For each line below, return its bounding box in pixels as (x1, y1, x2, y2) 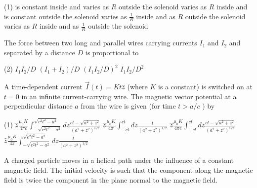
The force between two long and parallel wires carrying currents (4, 38, 197, 48)
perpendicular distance (4, 101, 73, 111)
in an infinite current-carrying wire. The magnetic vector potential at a (21, 91, 237, 101)
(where (127, 81, 148, 92)
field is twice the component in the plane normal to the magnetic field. (4, 174, 218, 185)
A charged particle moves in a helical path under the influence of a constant (4, 155, 234, 165)
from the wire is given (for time (81, 101, 176, 111)
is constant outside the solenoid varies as (4, 11, 127, 21)
